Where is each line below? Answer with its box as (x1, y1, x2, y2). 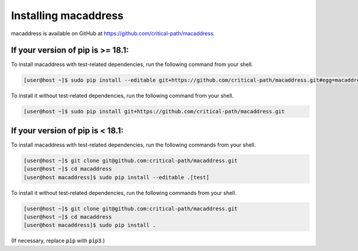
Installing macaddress (11, 9, 124, 22)
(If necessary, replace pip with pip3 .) (11, 237, 105, 244)
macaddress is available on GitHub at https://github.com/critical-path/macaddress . (11, 30, 215, 37)
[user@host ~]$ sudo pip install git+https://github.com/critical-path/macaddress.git (23, 108, 285, 115)
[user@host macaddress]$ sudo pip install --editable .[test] (23, 173, 209, 181)
